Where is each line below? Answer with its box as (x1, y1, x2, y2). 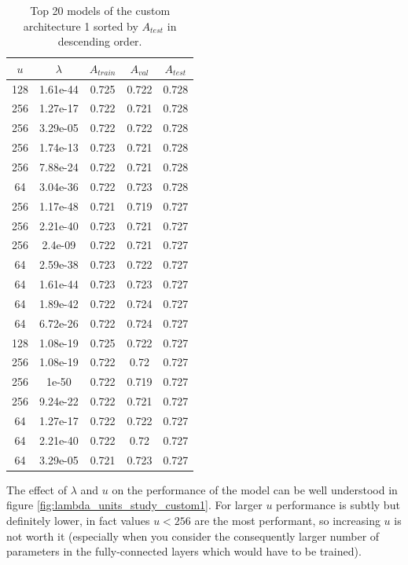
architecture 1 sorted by (23, 17, 138, 34)
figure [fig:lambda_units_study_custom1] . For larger (6, 497, 263, 513)
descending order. (57, 33, 142, 50)
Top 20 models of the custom (30, 2, 171, 18)
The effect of (6, 481, 67, 497)
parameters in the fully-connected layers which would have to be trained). (6, 543, 362, 559)
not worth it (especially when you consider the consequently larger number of (6, 527, 380, 544)
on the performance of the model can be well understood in (112, 481, 398, 497)
